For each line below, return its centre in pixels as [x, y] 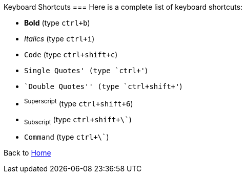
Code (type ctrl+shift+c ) [71, 54]
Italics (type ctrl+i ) [59, 39]
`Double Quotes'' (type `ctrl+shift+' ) [103, 86]
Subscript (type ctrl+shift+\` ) [78, 120]
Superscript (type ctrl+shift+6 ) [79, 103]
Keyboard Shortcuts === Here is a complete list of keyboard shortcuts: [123, 7]
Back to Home [27, 153]
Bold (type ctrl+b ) [57, 23]
